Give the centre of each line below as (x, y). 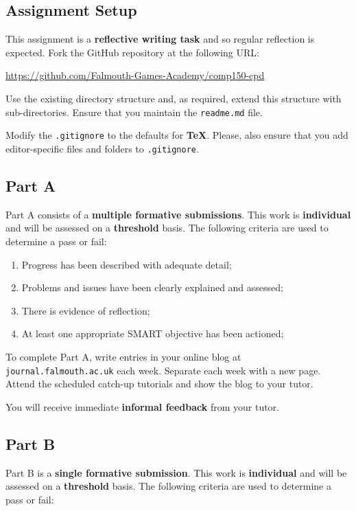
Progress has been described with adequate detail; (127, 264)
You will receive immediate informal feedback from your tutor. (142, 406)
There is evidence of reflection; (86, 310)
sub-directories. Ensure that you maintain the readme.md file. (134, 112)
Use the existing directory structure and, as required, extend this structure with (174, 98)
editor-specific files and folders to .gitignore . (102, 148)
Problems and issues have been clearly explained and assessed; (152, 287)
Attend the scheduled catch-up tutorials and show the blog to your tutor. (159, 384)
